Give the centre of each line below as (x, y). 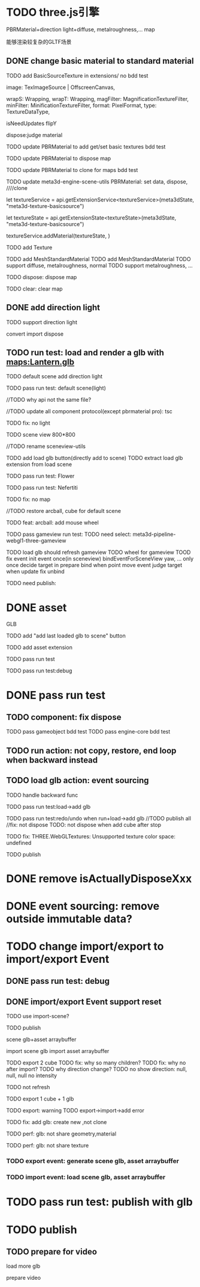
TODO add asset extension (40, 648)
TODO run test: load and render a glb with (85, 352)
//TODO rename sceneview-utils (46, 446)
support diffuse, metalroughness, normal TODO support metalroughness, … (99, 265)
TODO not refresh (28, 1087)
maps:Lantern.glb (40, 362)
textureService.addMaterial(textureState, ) (58, 236)
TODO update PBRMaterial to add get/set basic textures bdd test (86, 146)
